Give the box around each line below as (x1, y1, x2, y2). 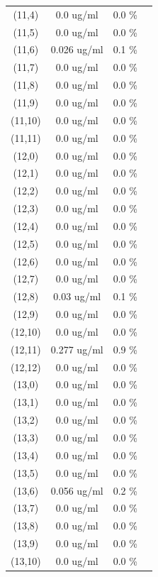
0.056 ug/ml (50, 483, 103, 498)
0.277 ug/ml (50, 341, 103, 356)
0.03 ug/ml (53, 289, 101, 304)
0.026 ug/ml (50, 42, 103, 57)
